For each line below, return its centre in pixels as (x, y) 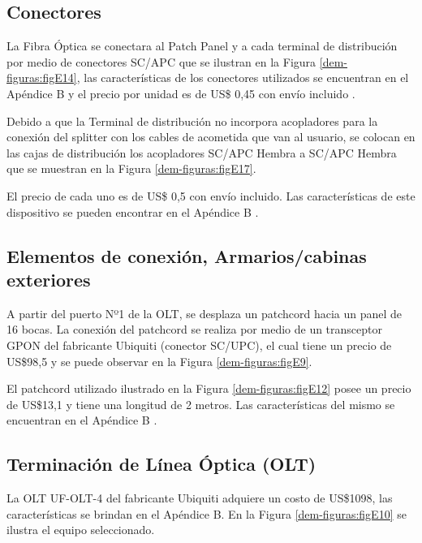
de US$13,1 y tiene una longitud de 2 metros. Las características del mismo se (201, 404)
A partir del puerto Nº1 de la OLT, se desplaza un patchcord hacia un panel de (205, 313)
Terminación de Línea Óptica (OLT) (161, 464)
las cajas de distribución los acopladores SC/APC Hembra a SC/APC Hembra (202, 152)
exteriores (49, 279)
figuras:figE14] (42, 78)
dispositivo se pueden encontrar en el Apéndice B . (133, 211)
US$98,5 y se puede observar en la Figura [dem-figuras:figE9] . (159, 361)
